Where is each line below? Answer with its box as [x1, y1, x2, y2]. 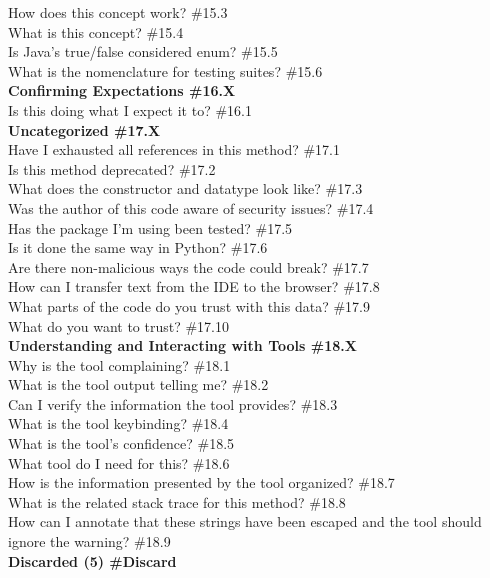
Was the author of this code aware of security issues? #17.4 [8, 197, 374, 218]
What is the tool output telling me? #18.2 [8, 374, 269, 395]
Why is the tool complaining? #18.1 [8, 354, 231, 375]
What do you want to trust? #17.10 [8, 315, 230, 336]
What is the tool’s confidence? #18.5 [8, 433, 235, 454]
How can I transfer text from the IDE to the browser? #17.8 [8, 276, 380, 297]
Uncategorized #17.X [8, 119, 161, 140]
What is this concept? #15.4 [8, 21, 184, 42]
